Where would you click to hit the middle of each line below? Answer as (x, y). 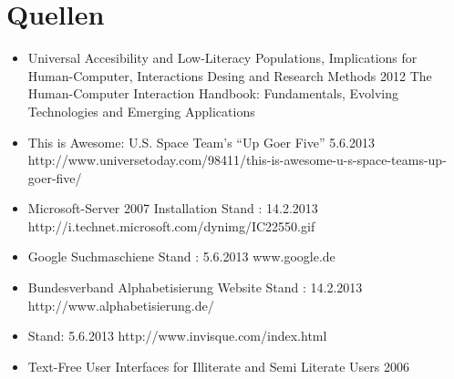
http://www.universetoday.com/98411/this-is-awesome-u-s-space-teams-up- (237, 160)
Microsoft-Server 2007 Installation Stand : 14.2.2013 (173, 208)
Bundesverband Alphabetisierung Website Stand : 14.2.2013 (195, 287)
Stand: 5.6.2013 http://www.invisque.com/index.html (177, 336)
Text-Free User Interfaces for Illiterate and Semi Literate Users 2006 (218, 366)
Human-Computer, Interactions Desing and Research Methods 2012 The (230, 75)
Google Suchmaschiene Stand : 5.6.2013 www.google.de (181, 256)
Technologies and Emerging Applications (141, 111)
